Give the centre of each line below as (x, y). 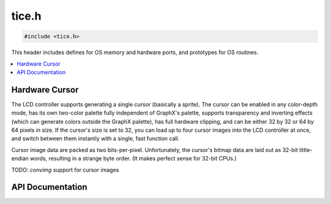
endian (20, 159)
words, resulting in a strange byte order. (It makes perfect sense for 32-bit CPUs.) (133, 159)
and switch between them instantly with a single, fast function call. (96, 138)
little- (306, 149)
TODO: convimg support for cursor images (65, 170)
